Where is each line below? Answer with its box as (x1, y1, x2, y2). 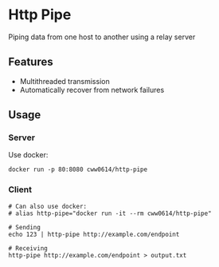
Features (8, 55, 53, 69)
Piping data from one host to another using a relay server (8, 32, 196, 42)
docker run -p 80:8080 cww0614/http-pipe (8, 165, 148, 173)
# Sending (8, 223, 41, 231)
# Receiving (8, 244, 48, 253)
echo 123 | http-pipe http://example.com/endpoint (8, 230, 180, 238)
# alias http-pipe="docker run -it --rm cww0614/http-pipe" (8, 209, 213, 217)
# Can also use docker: (8, 202, 88, 210)
